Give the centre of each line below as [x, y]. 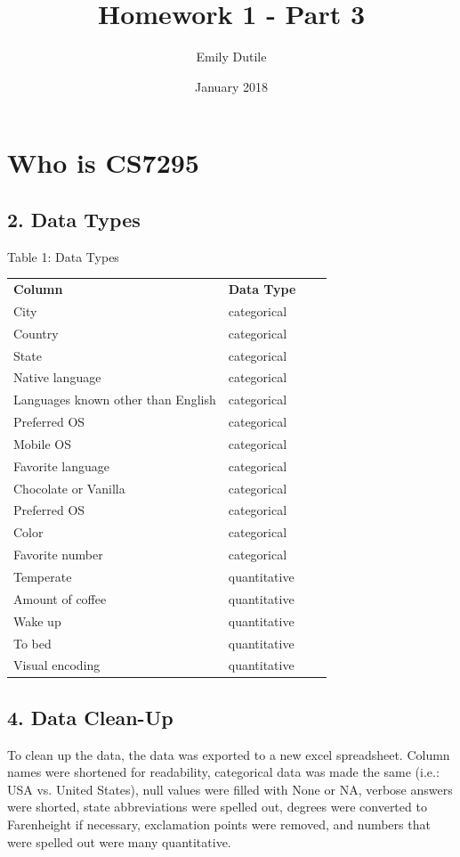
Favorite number [58, 555]
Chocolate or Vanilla [69, 488]
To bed [32, 643]
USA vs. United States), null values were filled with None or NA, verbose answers [230, 789]
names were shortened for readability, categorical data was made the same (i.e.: [223, 772]
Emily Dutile [231, 57]
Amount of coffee [60, 598]
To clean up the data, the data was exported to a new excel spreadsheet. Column [229, 754]
